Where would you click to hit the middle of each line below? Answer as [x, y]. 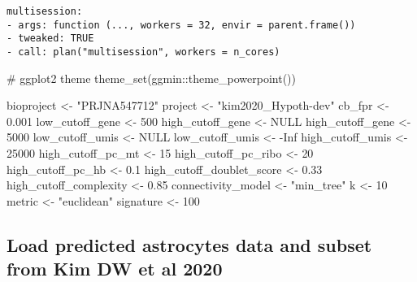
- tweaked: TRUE [50, 39]
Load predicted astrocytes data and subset [189, 244]
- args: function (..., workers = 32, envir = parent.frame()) [181, 25]
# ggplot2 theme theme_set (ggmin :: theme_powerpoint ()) [151, 78]
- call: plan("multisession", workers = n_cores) [143, 52]
